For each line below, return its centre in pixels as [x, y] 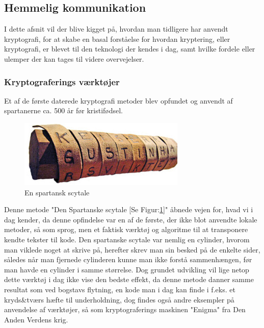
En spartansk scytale [57, 192]
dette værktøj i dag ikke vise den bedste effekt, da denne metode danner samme [129, 279]
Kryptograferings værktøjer [62, 81]
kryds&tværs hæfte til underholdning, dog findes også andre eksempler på [119, 299]
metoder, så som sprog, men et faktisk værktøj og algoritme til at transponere [126, 229]
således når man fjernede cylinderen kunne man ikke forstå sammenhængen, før [128, 259]
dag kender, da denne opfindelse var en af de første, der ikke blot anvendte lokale [131, 219]
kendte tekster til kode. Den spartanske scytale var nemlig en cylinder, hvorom [127, 239]
